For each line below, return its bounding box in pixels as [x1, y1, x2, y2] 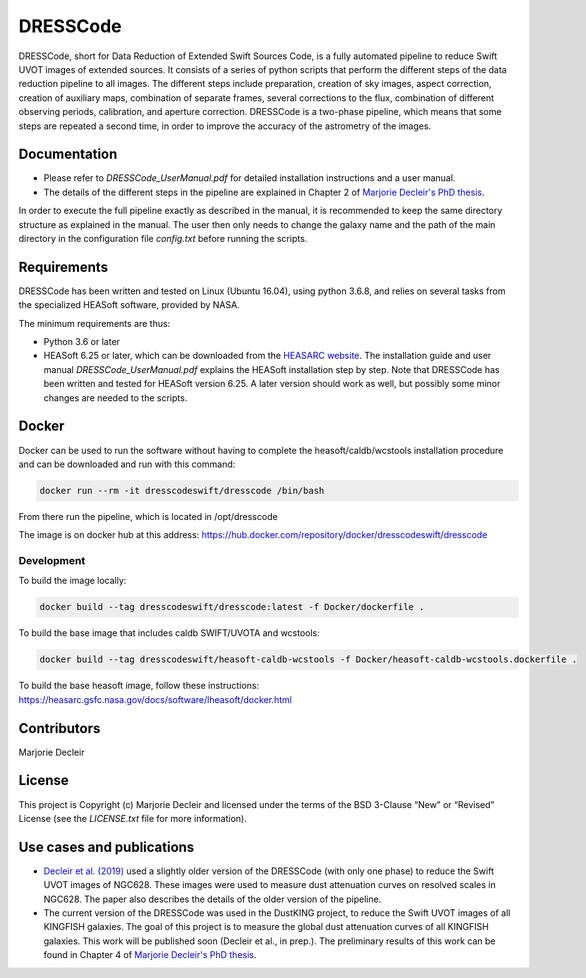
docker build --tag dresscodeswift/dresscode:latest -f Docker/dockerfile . [39, 601, 425, 613]
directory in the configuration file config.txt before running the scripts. [18, 232, 308, 244]
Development [18, 554, 86, 568]
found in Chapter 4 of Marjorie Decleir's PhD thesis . [43, 949, 257, 961]
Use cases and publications [18, 838, 195, 855]
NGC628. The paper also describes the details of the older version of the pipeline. [43, 893, 382, 905]
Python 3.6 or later [43, 336, 120, 348]
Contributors [18, 720, 101, 737]
